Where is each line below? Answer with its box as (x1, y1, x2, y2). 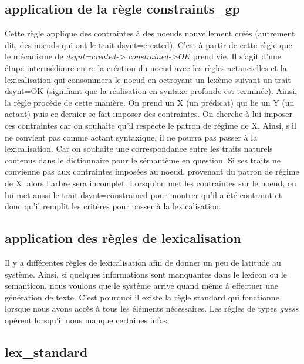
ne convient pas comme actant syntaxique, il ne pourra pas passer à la (5, 131, 258, 143)
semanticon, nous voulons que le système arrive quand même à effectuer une (5, 279, 278, 292)
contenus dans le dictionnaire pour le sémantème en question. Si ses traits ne (5, 153, 281, 166)
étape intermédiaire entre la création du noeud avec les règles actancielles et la (5, 61, 287, 74)
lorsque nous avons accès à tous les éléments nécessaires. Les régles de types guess (5, 302, 299, 315)
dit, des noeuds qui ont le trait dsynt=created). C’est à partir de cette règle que (5, 38, 292, 51)
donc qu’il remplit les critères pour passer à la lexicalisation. (5, 200, 221, 212)
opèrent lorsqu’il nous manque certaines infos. (5, 313, 170, 326)
